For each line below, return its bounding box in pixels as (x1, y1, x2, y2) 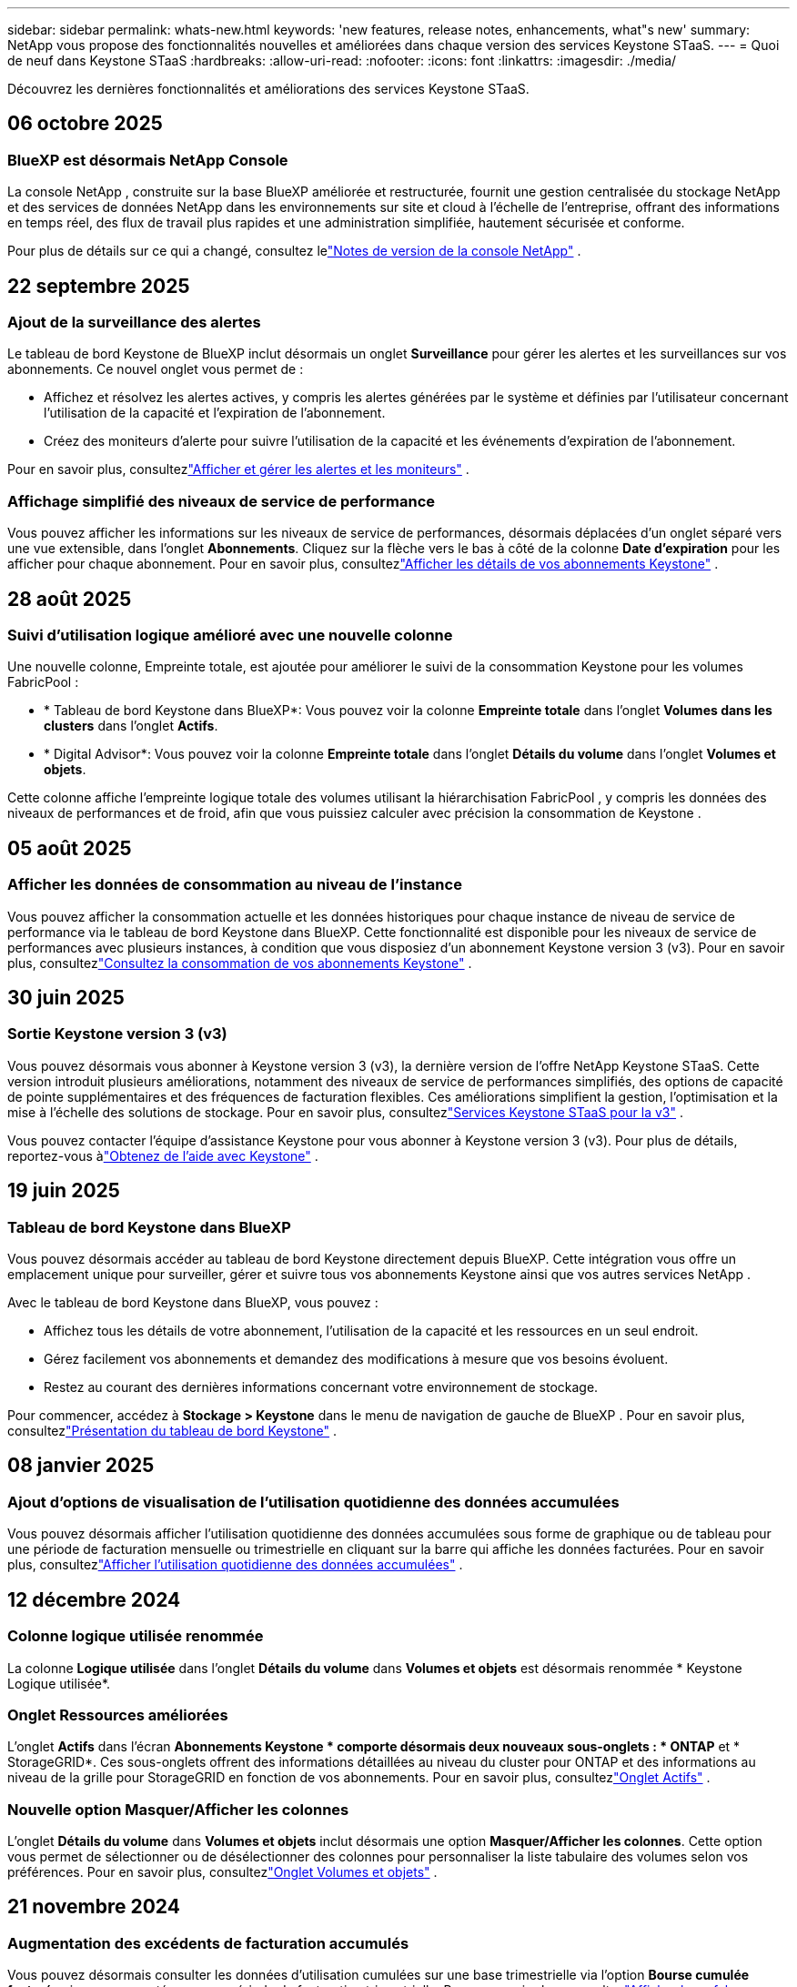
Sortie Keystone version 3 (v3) (7, 1024, 227, 1044)
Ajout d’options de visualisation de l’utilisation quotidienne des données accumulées (7, 1492, 620, 1511)
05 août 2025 (7, 836, 132, 860)
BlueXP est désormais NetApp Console (7, 150, 288, 169)
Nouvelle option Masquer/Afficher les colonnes (7, 1800, 349, 1819)
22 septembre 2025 (7, 274, 190, 298)
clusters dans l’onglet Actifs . (44, 718, 218, 734)
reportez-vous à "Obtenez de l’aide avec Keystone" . (7, 1147, 318, 1164)
